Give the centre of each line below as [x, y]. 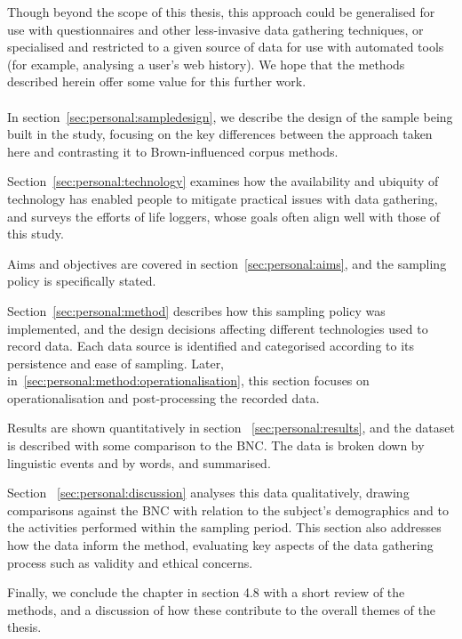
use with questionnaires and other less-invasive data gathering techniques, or [215, 29]
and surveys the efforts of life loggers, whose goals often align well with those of [224, 216]
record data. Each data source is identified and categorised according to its [211, 346]
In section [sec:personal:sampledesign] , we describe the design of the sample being [230, 116]
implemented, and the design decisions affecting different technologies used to [218, 328]
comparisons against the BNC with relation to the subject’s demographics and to [228, 510]
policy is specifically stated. [82, 281]
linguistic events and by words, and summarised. [139, 462]
